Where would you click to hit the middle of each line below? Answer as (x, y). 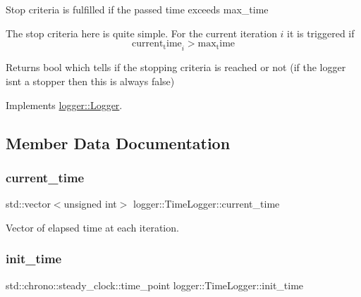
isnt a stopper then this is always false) (90, 81)
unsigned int (90, 204)
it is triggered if (321, 33)
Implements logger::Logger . (64, 105)
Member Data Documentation (118, 143)
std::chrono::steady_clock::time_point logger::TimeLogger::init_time (155, 285)
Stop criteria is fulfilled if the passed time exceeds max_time (137, 9)
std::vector (28, 204)
